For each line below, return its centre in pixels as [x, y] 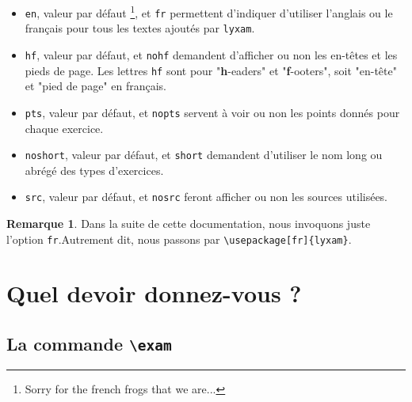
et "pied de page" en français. [95, 86]
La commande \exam [89, 344]
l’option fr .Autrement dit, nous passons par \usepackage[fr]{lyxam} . [179, 239]
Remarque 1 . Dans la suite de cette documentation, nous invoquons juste [189, 224]
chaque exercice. [64, 128]
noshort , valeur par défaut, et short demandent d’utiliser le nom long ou [204, 155]
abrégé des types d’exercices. [94, 170]
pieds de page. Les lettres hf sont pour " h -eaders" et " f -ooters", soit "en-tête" [211, 70]
